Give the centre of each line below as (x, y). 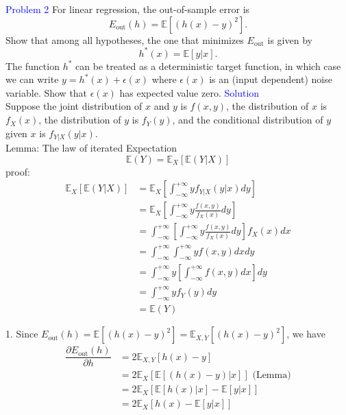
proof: (18, 171)
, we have (306, 334)
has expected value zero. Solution (189, 92)
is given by (290, 39)
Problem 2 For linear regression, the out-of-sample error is (128, 9)
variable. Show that (47, 92)
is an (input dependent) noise (271, 79)
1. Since (22, 334)
